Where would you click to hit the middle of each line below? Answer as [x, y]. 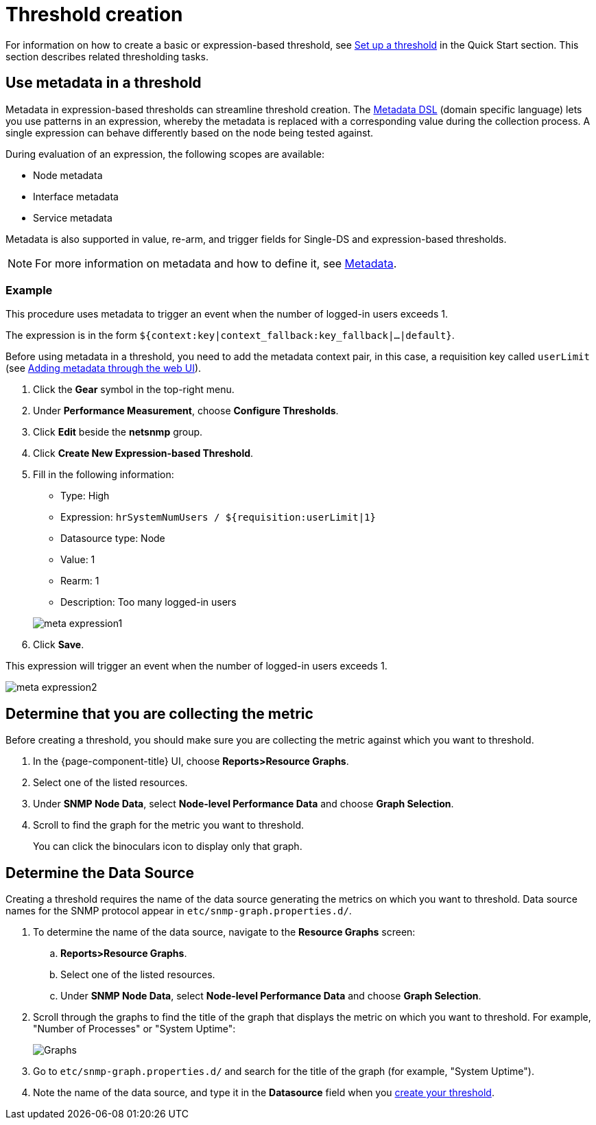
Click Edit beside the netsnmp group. [118, 432]
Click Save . [59, 645]
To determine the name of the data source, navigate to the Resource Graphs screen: [224, 932]
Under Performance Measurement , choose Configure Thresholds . [186, 411]
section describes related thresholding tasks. [107, 56]
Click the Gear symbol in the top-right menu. [134, 390]
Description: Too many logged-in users [148, 602]
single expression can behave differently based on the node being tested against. [190, 132]
